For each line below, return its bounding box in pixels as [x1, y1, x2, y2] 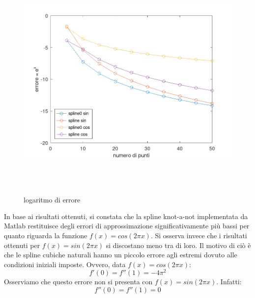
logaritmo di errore [24, 195, 81, 205]
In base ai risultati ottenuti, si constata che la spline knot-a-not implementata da [4, 211, 248, 221]
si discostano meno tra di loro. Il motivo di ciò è [106, 240, 251, 250]
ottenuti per [4, 240, 40, 250]
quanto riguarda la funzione [4, 230, 87, 240]
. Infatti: [216, 276, 242, 287]
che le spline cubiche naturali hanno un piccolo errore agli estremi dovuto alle [4, 249, 237, 260]
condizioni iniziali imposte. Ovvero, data [4, 259, 126, 269]
